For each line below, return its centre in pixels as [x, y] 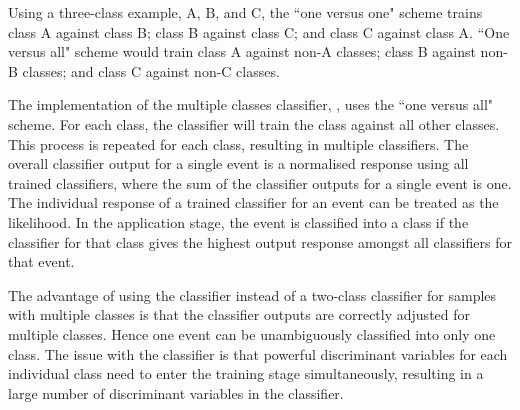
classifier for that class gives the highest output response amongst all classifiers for [260, 241]
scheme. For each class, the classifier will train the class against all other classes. [254, 123]
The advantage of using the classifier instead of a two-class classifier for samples [252, 294]
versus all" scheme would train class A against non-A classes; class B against [242, 51]
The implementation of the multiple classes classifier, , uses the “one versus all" [251, 104]
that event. [41, 261]
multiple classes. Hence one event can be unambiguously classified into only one [252, 333]
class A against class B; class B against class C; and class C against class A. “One [259, 31]
